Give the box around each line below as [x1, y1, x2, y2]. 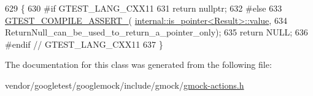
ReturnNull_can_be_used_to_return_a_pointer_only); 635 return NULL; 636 [5, 26, 308, 39]
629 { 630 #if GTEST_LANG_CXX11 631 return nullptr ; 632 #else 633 [5, 2, 282, 14]
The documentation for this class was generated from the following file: [5, 58, 272, 71]
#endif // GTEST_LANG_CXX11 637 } [5, 37, 163, 50]
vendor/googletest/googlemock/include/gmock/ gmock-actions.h [5, 78, 244, 91]
